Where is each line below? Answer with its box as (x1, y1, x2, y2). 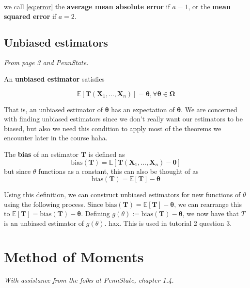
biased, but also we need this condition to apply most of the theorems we (4, 123, 221, 133)
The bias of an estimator (4, 149, 79, 159)
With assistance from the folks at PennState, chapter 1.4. (4, 274, 174, 285)
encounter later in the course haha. (4, 133, 108, 143)
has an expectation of (111, 104, 175, 114)
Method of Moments (4, 246, 144, 266)
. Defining (81, 208, 110, 219)
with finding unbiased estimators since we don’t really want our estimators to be (4, 114, 243, 124)
